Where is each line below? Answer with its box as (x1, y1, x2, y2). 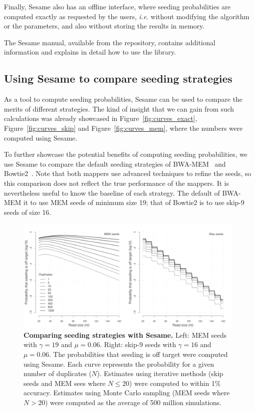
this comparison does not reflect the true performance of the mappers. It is (4, 177, 229, 188)
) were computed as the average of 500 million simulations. (45, 397, 222, 408)
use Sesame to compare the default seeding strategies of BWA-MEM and (4, 158, 226, 169)
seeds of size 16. (4, 206, 51, 217)
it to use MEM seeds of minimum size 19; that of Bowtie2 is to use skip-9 (23, 197, 245, 207)
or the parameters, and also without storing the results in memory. (4, 21, 204, 31)
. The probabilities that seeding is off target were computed (49, 349, 228, 359)
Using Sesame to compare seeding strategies (4, 71, 232, 86)
